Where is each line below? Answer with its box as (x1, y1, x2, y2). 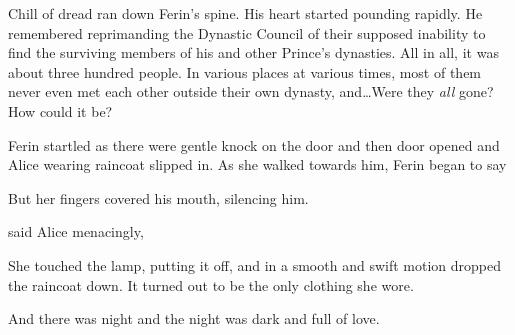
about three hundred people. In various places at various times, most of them (8, 61, 482, 82)
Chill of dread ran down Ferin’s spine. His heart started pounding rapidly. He (8, 3, 483, 23)
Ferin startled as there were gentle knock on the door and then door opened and (8, 134, 500, 155)
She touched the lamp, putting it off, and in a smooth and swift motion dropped (8, 254, 501, 275)
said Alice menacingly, (8, 221, 144, 242)
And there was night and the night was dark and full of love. (8, 308, 380, 329)
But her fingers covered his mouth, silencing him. (8, 187, 309, 208)
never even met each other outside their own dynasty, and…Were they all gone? (8, 81, 494, 102)
